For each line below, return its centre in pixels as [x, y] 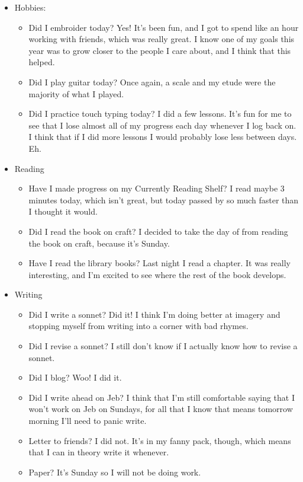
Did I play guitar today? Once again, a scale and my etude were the [152, 82]
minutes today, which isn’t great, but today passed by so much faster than [164, 199]
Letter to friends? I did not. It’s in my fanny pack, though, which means [160, 440]
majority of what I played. [76, 93]
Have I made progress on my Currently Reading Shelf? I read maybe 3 [157, 188]
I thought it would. [63, 211]
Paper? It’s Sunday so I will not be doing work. [115, 472]
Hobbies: [30, 7]
